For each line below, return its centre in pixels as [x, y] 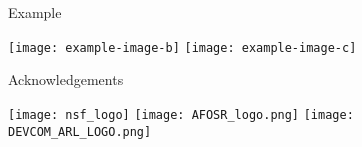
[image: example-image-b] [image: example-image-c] [182, 47]
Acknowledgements [66, 79]
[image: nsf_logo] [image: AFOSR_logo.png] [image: [181, 114]
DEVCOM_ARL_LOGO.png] [80, 131]
